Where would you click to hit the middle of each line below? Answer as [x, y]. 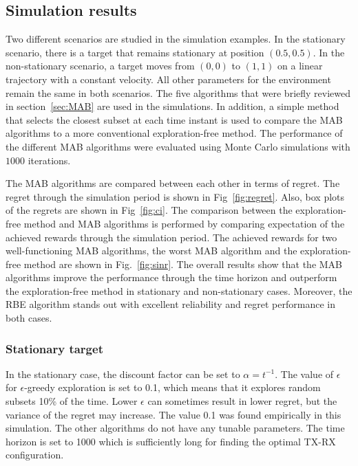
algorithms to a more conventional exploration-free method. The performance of [174, 133]
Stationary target [54, 348]
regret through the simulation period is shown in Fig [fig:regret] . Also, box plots [175, 196]
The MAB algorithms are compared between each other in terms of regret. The [173, 183]
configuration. [35, 455]
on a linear [300, 66]
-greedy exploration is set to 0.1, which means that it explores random [172, 387]
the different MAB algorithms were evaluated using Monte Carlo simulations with [178, 146]
